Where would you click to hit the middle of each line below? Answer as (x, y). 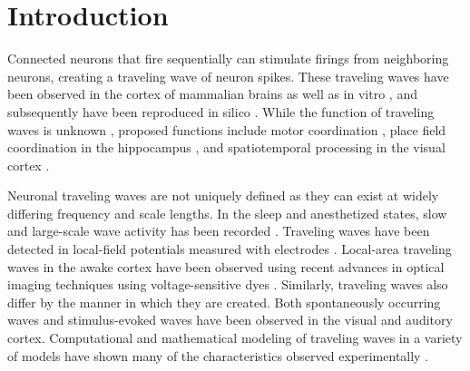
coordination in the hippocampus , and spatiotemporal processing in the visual (226, 147)
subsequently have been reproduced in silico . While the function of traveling (221, 111)
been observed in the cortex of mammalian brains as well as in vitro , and (212, 94)
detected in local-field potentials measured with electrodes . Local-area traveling (230, 249)
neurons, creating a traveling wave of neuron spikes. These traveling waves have (228, 76)
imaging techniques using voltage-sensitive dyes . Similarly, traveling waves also (228, 284)
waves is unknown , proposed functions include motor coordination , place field (227, 129)
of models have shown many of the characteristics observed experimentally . (218, 355)
